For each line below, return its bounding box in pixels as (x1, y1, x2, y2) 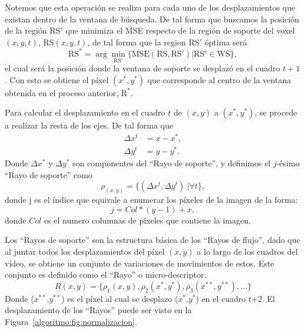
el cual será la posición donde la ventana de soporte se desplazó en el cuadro (5, 62, 280, 74)
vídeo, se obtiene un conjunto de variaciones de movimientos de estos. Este (5, 257, 274, 269)
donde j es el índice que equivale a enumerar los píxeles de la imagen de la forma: (5, 193, 298, 206)
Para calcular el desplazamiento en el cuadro (5, 106, 165, 119)
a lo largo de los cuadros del (197, 245, 298, 257)
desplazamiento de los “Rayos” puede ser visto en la (5, 304, 192, 316)
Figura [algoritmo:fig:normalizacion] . (5, 315, 137, 327)
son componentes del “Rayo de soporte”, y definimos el (72, 157, 271, 169)
